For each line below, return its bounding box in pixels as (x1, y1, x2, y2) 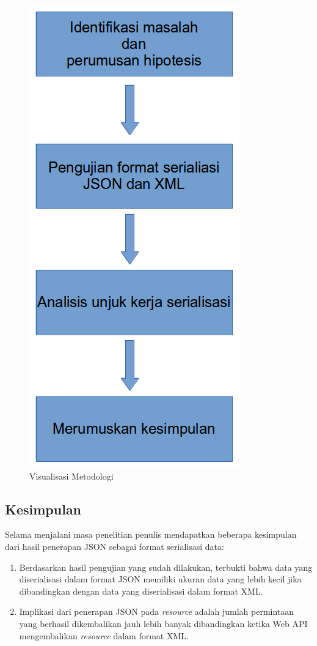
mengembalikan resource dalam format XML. (19, 629, 189, 642)
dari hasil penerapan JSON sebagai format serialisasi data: (5, 540, 224, 552)
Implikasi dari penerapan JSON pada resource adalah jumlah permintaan (19, 605, 294, 618)
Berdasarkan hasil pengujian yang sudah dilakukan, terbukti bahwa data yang (19, 560, 313, 573)
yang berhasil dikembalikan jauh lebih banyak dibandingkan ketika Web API (19, 617, 308, 629)
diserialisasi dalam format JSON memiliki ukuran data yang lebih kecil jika (19, 573, 302, 585)
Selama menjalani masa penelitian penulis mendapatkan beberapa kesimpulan (5, 528, 297, 541)
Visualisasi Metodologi (29, 469, 114, 482)
